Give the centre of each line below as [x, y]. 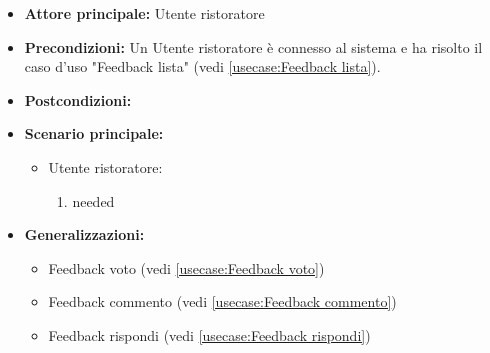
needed [93, 200]
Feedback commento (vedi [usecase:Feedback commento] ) [222, 301]
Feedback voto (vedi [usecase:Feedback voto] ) [186, 267]
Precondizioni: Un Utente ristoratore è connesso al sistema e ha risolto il [253, 46]
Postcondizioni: [78, 99]
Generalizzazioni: [84, 234]
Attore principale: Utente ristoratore [144, 13]
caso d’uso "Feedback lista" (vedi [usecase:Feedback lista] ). [202, 66]
